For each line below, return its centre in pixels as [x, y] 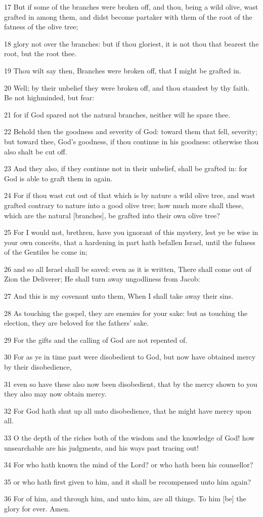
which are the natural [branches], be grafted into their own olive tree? [112, 215]
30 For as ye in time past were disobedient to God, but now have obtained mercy [130, 357]
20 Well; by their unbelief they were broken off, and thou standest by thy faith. [127, 87]
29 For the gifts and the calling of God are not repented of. [96, 340]
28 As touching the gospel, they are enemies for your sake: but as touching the [126, 313]
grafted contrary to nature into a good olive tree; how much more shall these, [124, 205]
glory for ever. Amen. [37, 508]
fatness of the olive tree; [41, 27]
